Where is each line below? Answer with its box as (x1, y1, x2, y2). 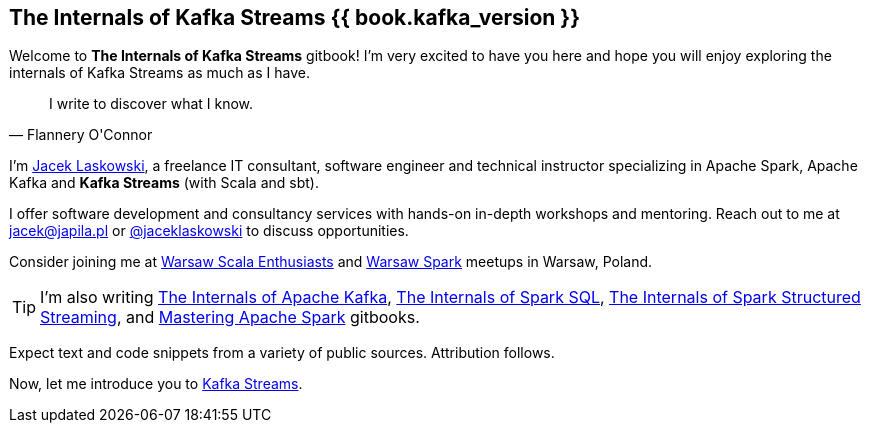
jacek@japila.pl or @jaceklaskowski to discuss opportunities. (9, 222, 409, 240)
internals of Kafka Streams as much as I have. (9, 64, 310, 82)
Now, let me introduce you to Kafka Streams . (9, 375, 303, 393)
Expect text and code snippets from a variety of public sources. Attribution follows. (9, 344, 555, 362)
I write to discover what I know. (49, 95, 254, 113)
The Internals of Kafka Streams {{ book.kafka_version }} (9, 5, 581, 30)
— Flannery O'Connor (9, 126, 153, 144)
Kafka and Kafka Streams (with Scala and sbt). (9, 174, 319, 192)
